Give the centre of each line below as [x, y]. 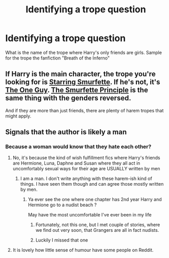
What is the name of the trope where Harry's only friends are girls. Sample [84, 52]
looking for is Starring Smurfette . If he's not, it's [83, 82]
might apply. [18, 116]
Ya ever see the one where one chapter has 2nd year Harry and [95, 200]
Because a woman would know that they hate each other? [78, 147]
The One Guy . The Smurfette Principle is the [77, 90]
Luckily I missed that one [62, 240]
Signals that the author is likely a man [66, 132]
